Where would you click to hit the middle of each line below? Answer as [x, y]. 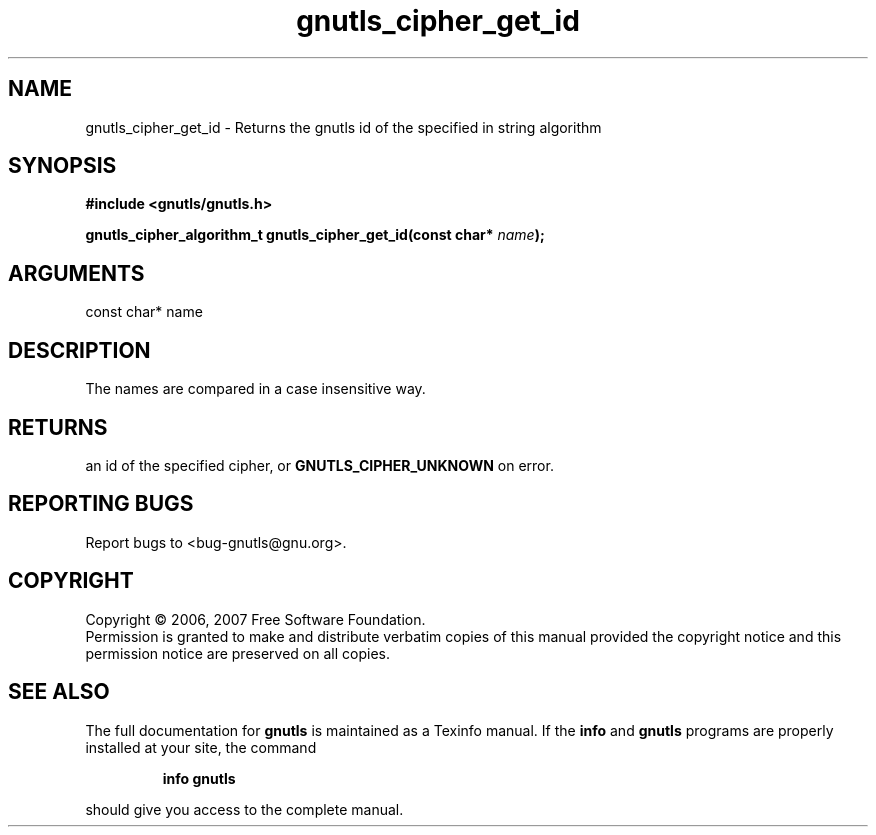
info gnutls [199, 778]
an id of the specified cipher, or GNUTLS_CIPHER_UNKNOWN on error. [319, 465]
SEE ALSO [59, 692]
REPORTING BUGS [101, 504]
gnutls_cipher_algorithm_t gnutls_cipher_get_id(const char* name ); [315, 235]
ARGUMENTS [76, 273]
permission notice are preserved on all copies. [237, 653]
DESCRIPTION [79, 350]
